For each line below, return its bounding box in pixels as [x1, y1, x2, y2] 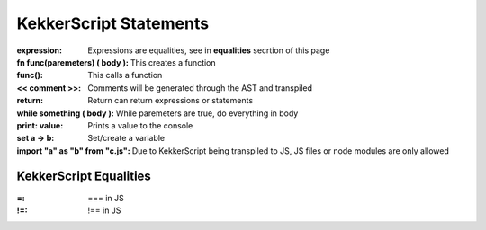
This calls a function [87, 70, 163, 81]
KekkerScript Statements [16, 13, 210, 33]
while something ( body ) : [16, 108, 114, 119]
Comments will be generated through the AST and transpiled [87, 82, 312, 93]
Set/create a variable [87, 133, 166, 144]
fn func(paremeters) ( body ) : [16, 57, 130, 67]
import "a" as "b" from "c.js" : [16, 145, 130, 156]
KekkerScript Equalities [16, 169, 152, 184]
